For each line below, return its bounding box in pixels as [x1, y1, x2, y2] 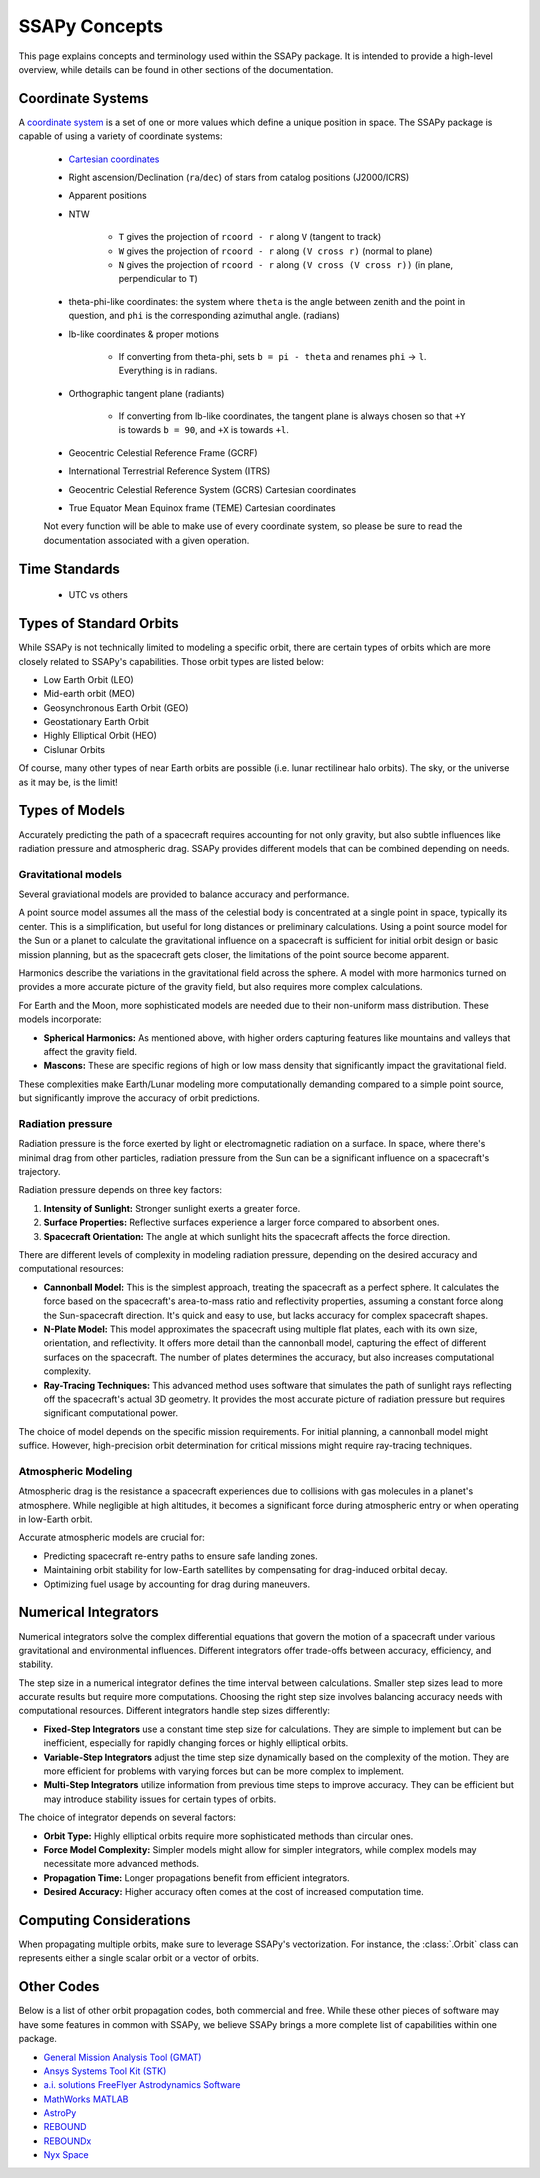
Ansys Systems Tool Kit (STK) [43, 2065, 167, 2077]
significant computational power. [43, 1407, 179, 1419]
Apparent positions [68, 190, 147, 202]
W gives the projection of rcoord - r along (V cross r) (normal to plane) [118, 245, 434, 257]
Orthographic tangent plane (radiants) [68, 387, 225, 399]
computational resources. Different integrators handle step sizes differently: [18, 1705, 330, 1717]
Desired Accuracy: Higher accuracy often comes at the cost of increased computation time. [43, 1886, 424, 1898]
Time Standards [18, 560, 120, 577]
